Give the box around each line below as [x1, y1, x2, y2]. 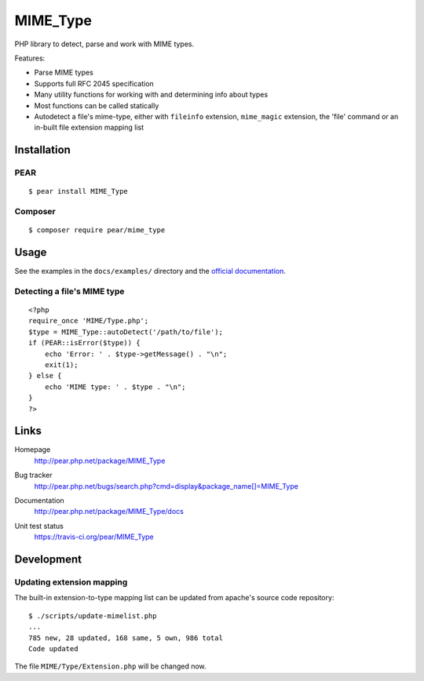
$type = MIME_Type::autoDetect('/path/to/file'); [28, 327, 224, 337]
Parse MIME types [34, 67, 93, 78]
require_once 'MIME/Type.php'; [28, 316, 149, 326]
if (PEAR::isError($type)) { [28, 338, 141, 348]
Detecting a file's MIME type [14, 286, 125, 297]
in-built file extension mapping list [34, 122, 144, 133]
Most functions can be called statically [34, 100, 159, 110]
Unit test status [14, 521, 64, 530]
